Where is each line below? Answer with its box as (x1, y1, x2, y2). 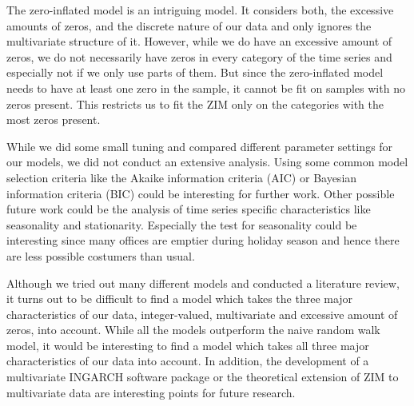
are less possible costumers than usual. (6, 247, 195, 264)
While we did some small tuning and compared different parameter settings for (6, 137, 393, 154)
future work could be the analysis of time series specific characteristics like (6, 201, 371, 217)
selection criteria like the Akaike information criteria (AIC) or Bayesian (6, 169, 357, 185)
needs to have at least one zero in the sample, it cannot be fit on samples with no (6, 79, 405, 96)
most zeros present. (6, 111, 101, 128)
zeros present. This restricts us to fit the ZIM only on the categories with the (6, 95, 384, 112)
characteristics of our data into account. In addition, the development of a (6, 352, 369, 369)
